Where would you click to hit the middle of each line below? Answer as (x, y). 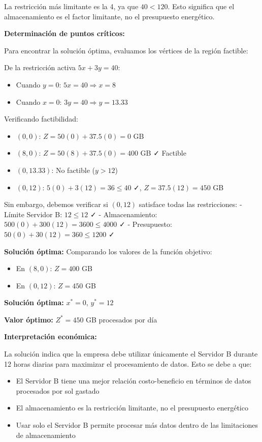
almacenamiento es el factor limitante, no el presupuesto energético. (109, 16)
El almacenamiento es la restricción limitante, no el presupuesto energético (132, 408)
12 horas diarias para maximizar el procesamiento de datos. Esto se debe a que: (128, 363)
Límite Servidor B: (33, 214)
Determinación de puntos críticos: (64, 33)
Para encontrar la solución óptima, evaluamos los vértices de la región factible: (126, 50)
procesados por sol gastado (58, 390)
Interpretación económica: (51, 336)
